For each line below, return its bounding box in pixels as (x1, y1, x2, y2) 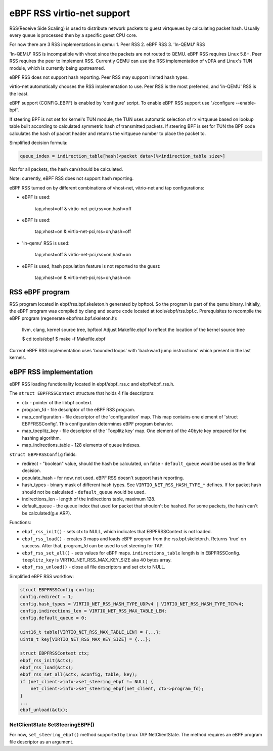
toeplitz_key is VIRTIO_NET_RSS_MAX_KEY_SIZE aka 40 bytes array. (22, 557, 172, 563)
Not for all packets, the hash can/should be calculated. (9, 166, 123, 172)
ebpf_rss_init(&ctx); (20, 658, 74, 663)
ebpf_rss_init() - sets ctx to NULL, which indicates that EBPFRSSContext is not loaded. (22, 529, 212, 535)
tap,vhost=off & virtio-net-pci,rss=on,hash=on (34, 252, 131, 258)
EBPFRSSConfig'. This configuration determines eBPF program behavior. (22, 421, 174, 427)
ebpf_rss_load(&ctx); (20, 665, 74, 671)
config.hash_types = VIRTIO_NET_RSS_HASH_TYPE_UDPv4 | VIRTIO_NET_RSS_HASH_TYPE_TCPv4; (20, 601, 244, 606)
